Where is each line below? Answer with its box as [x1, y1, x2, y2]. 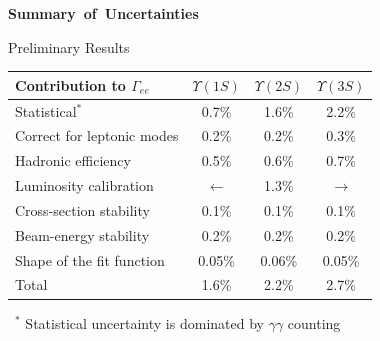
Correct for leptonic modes [15, 125, 179, 146]
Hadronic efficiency [15, 150, 131, 171]
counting [287, 312, 341, 333]
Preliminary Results [8, 36, 130, 57]
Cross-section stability [15, 199, 150, 220]
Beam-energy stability [15, 224, 150, 245]
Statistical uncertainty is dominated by [25, 312, 264, 333]
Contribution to [15, 74, 126, 95]
